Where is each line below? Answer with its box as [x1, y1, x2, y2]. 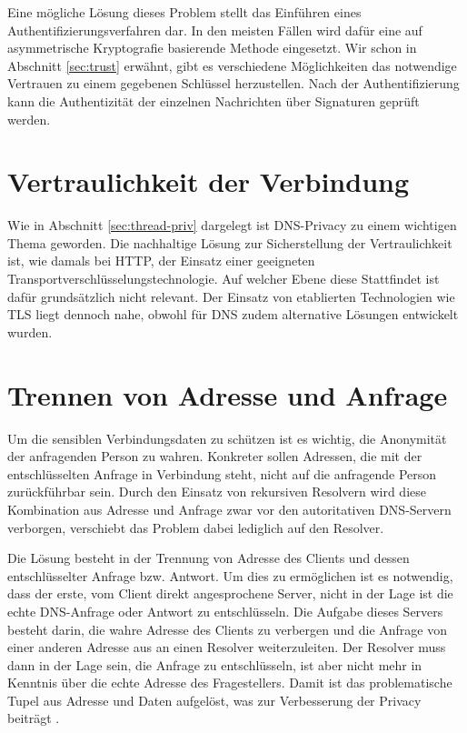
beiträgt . [7, 708, 60, 728]
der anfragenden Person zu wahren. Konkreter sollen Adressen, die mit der [7, 447, 422, 466]
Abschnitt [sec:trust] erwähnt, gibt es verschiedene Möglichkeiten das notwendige [7, 55, 457, 75]
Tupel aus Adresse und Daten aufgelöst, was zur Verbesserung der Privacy [7, 690, 422, 709]
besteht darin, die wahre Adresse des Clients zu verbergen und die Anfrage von [7, 619, 447, 638]
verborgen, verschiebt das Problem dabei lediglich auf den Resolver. [7, 517, 384, 537]
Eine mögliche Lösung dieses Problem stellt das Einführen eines [7, 3, 362, 21]
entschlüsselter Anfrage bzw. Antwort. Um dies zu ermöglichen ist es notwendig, [7, 566, 453, 585]
